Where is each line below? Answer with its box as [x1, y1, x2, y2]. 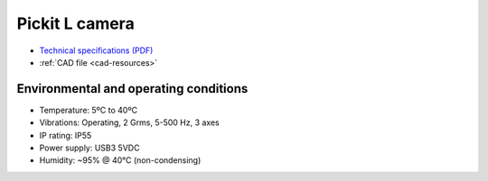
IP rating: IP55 [39, 130, 92, 140]
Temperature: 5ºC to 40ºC [39, 104, 138, 115]
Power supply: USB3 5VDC [39, 142, 140, 153]
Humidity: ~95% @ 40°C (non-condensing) [39, 155, 202, 166]
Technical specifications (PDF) [39, 45, 154, 56]
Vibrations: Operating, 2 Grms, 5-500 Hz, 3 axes [39, 117, 221, 128]
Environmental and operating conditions [16, 81, 249, 96]
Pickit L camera [16, 14, 135, 33]
